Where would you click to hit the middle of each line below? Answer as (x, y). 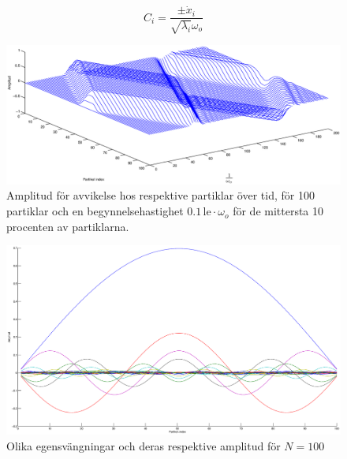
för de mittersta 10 (278, 211)
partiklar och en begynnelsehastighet (95, 211)
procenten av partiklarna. (68, 226)
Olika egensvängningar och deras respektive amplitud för (144, 445)
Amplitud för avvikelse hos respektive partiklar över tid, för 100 (160, 195)
